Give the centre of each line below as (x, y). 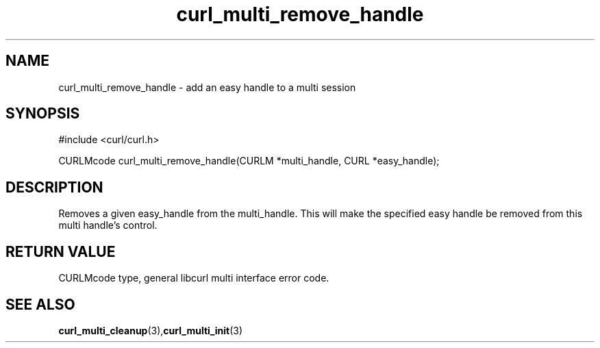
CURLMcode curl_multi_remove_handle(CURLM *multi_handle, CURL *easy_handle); (249, 161)
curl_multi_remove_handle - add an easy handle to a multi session (207, 87)
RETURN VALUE (61, 251)
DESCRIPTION (54, 187)
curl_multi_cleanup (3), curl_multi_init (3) (150, 330)
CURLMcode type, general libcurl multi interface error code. (194, 278)
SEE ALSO (40, 304)
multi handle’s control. (108, 225)
